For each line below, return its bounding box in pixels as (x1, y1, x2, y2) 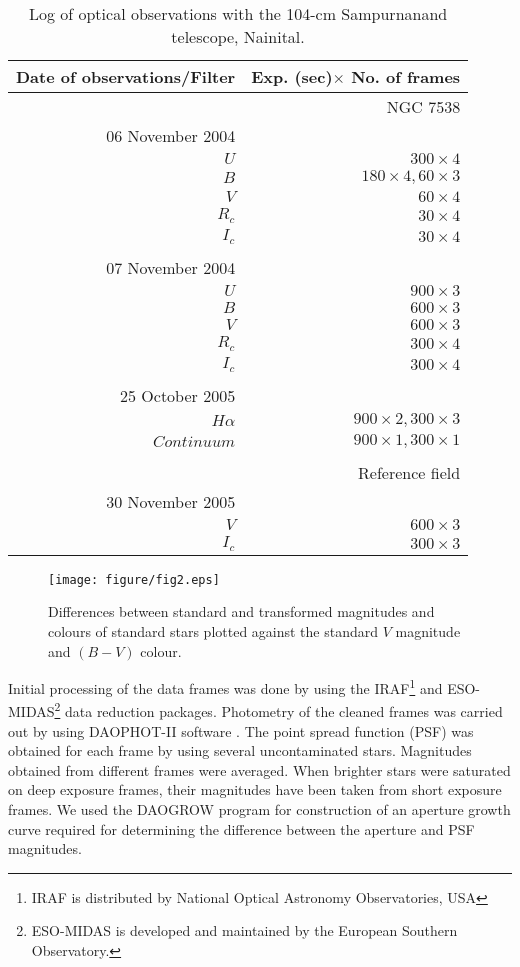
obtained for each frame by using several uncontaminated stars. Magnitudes (8, 740, 472, 761)
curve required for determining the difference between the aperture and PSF (8, 818, 475, 839)
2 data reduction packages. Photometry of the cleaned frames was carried (54, 698, 503, 722)
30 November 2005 (106, 489, 236, 513)
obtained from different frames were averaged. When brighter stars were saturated (8, 759, 511, 780)
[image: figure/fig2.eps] (48, 572, 220, 587)
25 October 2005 (120, 383, 236, 407)
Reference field (358, 460, 461, 484)
